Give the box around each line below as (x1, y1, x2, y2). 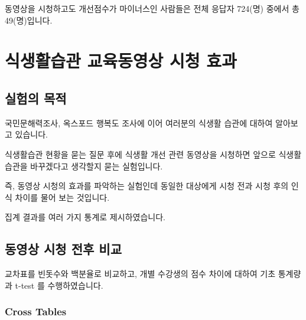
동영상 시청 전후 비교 (5, 240, 122, 258)
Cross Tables (5, 304, 67, 319)
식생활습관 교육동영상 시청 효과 (5, 48, 237, 73)
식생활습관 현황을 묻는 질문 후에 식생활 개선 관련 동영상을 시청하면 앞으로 (5, 148, 276, 160)
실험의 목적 (5, 89, 67, 107)
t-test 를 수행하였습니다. (15, 279, 103, 291)
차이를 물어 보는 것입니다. (15, 191, 110, 203)
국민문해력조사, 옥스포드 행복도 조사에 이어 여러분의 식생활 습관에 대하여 (5, 116, 273, 129)
